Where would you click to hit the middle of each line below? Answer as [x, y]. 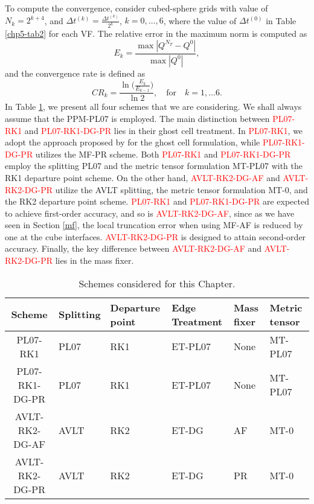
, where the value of [200, 20]
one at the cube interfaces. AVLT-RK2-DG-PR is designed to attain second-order [155, 236]
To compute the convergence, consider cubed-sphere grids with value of [136, 8]
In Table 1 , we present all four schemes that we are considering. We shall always [153, 107]
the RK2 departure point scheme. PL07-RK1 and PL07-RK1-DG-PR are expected [157, 201]
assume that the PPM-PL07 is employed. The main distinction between [137, 118]
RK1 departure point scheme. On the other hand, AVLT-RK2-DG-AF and [143, 177]
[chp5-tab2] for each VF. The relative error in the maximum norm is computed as [156, 33]
